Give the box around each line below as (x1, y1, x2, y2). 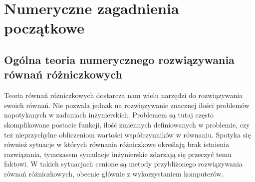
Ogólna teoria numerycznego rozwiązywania (4, 51, 235, 67)
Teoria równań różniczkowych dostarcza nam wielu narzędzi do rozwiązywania (4, 90, 243, 100)
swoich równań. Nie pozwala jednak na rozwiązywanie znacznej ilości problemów (4, 99, 250, 110)
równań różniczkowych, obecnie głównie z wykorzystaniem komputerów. (4, 168, 224, 178)
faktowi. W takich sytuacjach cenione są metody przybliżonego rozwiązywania (4, 158, 243, 169)
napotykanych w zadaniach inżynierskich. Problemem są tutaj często (4, 109, 214, 120)
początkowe (4, 17, 85, 38)
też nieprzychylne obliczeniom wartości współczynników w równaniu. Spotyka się (4, 129, 251, 139)
